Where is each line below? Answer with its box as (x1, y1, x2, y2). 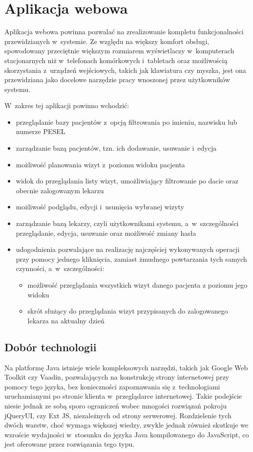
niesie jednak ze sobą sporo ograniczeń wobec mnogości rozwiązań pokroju (4, 400, 227, 410)
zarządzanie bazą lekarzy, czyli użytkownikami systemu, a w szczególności (16, 218, 239, 228)
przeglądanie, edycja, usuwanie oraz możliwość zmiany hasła (16, 227, 196, 238)
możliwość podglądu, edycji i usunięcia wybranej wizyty (16, 202, 184, 212)
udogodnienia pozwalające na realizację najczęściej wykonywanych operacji (16, 244, 240, 254)
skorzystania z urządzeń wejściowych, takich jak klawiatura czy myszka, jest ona (4, 65, 246, 75)
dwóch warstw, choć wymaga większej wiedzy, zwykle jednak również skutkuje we (4, 420, 249, 430)
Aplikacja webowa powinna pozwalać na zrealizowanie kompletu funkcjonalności (4, 26, 244, 37)
